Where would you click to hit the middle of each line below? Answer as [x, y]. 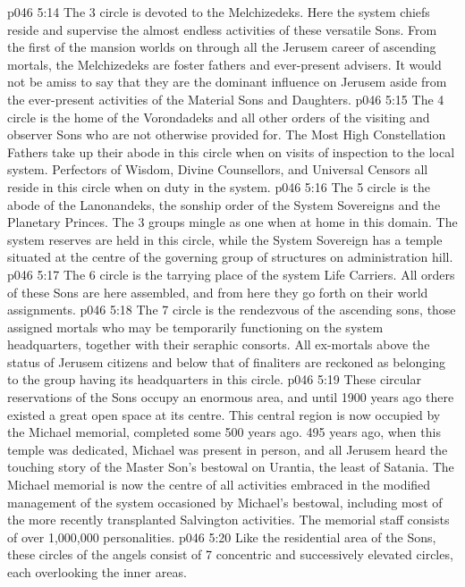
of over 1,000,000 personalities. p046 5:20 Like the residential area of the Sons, [222, 537]
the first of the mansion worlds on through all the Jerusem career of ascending [222, 47]
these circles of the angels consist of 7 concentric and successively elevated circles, [230, 554]
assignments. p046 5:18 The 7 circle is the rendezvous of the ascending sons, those [232, 310]
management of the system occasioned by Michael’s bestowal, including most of [225, 502]
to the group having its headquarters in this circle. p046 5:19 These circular [214, 379]
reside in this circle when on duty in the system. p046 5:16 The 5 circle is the [219, 186]
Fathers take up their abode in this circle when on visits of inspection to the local [231, 151]
